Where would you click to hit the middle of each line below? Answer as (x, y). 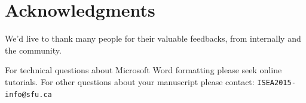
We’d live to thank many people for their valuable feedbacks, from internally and (153, 38)
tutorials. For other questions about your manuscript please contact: (130, 81)
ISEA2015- (276, 82)
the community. (33, 50)
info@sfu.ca (28, 94)
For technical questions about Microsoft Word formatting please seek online (143, 70)
